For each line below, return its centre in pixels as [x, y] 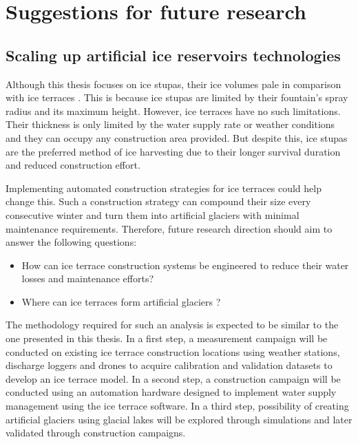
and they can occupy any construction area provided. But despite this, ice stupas [177, 137]
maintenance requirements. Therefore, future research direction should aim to [169, 228]
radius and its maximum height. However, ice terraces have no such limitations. [173, 110]
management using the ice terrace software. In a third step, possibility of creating [177, 406]
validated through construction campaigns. [96, 433]
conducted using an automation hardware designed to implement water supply [171, 392]
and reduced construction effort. [73, 165]
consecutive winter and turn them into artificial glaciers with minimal [152, 214]
